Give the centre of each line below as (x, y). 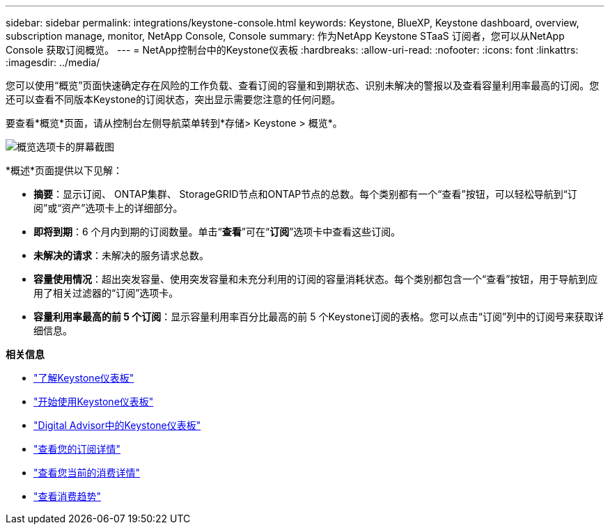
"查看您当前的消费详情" (87, 473)
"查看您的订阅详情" (77, 449)
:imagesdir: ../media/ (53, 62)
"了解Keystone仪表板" (84, 378)
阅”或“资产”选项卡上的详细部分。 (108, 208)
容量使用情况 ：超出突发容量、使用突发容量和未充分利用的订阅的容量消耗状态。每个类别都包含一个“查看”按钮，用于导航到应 (316, 279)
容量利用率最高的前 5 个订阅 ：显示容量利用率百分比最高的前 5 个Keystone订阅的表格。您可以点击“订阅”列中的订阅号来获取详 (319, 317)
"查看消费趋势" (68, 496)
